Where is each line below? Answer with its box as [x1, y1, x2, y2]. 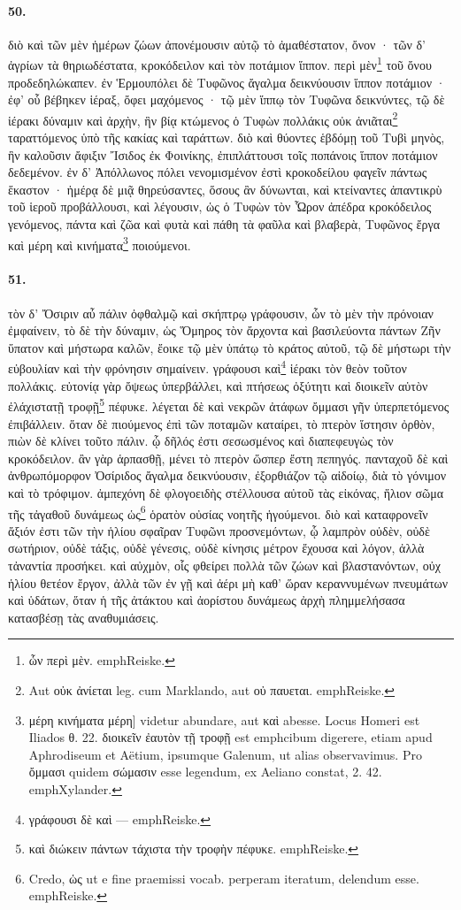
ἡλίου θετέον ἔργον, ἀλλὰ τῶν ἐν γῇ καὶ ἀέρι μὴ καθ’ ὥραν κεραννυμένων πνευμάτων [8, 573, 449, 592]
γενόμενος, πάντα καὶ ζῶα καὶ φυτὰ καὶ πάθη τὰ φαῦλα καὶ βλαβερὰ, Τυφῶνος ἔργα [8, 215, 440, 233]
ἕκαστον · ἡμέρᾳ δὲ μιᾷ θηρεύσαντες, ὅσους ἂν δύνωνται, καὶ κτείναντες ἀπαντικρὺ [8, 180, 442, 198]
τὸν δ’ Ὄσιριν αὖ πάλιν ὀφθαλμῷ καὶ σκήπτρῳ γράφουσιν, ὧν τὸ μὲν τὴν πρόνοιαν [8, 303, 434, 322]
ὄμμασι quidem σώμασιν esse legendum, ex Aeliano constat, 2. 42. [28, 762, 382, 781]
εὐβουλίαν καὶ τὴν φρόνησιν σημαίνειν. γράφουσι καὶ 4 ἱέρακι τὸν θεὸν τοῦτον [8, 356, 407, 378]
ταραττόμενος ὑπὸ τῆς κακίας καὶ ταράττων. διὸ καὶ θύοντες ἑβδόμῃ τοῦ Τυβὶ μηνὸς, [8, 128, 445, 147]
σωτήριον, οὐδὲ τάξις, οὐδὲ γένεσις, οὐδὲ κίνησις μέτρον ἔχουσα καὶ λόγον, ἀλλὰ [8, 539, 425, 557]
